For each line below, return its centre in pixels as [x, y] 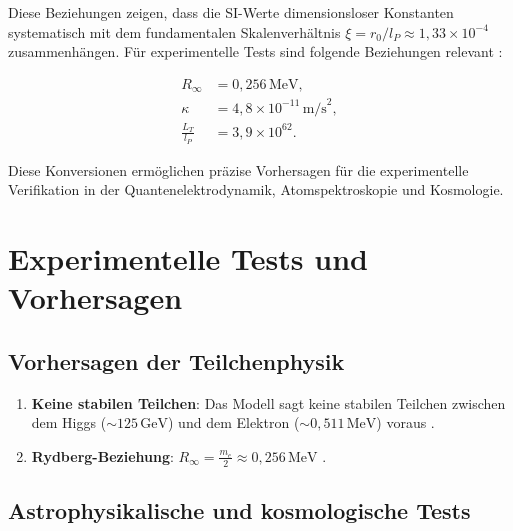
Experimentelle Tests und [188, 258]
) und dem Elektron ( [234, 422]
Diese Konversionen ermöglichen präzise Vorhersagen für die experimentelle [238, 169]
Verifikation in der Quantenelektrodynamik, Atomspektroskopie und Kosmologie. [256, 189]
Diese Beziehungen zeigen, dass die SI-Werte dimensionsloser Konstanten [231, 12]
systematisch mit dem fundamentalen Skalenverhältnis [174, 31]
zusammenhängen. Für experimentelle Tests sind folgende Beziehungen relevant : [255, 51]
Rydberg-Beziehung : [102, 455]
